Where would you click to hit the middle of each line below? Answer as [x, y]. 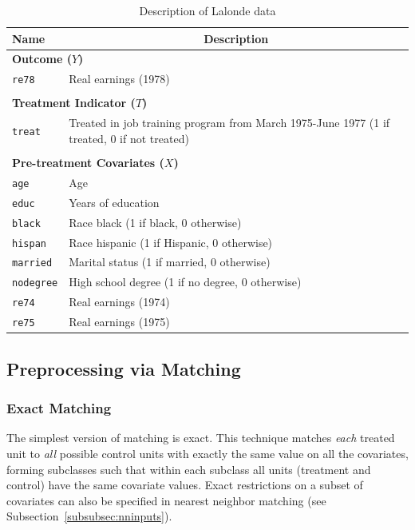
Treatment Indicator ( [74, 103]
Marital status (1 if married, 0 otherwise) [170, 262]
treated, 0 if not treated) [129, 138]
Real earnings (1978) [119, 79]
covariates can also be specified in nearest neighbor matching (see [166, 500]
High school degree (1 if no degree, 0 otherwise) [185, 282]
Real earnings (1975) [119, 322]
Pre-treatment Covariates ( [88, 162]
